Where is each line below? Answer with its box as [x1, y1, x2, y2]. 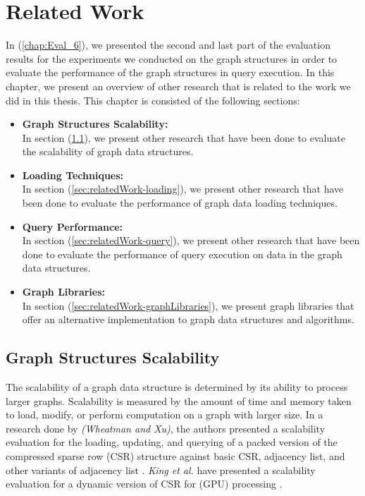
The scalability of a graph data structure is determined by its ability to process [6, 380, 348, 394]
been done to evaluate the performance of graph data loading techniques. [22, 195, 338, 210]
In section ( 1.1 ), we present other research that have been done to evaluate [22, 130, 345, 145]
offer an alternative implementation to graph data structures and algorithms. [22, 312, 354, 327]
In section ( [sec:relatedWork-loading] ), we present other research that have [22, 181, 344, 196]
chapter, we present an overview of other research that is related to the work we [6, 78, 351, 93]
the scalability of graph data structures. [22, 144, 194, 159]
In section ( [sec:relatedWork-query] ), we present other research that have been [22, 233, 360, 248]
